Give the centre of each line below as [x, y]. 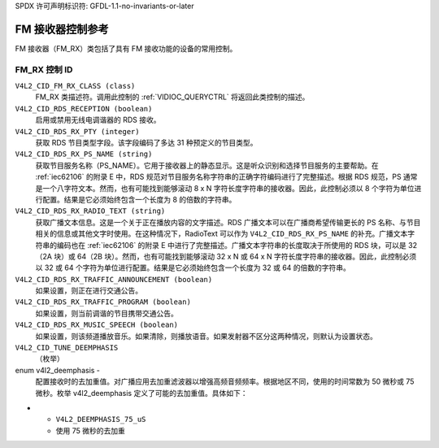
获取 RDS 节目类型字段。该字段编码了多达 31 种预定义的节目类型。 [146, 143]
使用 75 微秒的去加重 [90, 430]
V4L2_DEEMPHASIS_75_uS [101, 420]
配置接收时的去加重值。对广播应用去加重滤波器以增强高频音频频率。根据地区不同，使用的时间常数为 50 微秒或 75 [225, 381]
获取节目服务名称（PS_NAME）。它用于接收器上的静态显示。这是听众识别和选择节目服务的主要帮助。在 [207, 165]
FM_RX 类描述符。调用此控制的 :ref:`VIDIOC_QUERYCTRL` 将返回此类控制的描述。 [172, 97]
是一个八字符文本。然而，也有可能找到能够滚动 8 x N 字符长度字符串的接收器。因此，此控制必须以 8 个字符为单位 [225, 188]
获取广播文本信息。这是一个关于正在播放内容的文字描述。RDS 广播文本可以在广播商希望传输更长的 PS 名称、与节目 [228, 222]
